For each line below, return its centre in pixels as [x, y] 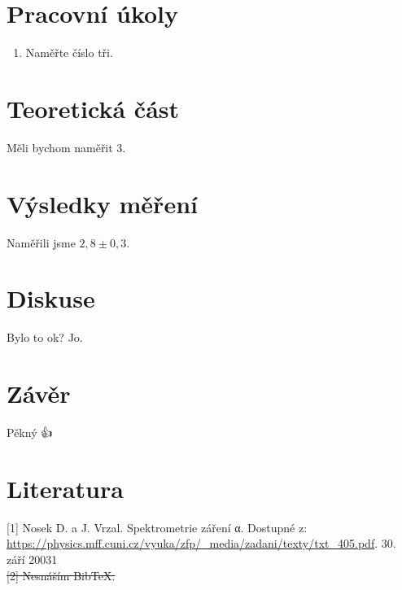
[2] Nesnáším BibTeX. [61, 575]
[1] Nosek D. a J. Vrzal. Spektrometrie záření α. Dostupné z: [157, 527]
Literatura [65, 488]
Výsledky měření [102, 203]
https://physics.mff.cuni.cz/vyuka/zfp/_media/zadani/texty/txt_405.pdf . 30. [201, 543]
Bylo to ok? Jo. [45, 337]
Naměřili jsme [41, 242]
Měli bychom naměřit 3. [66, 147]
